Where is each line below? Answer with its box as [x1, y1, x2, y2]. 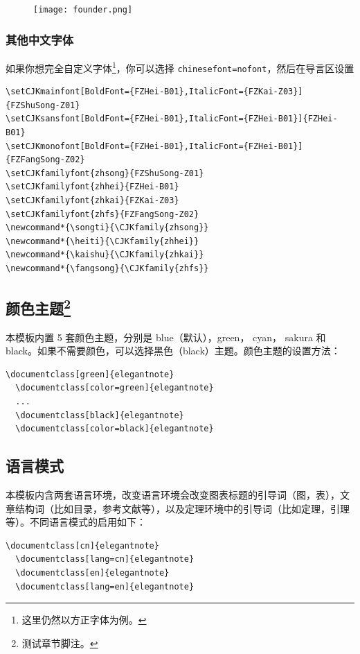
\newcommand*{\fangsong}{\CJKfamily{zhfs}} [6, 263, 209, 273]
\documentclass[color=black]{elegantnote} [15, 424, 214, 434]
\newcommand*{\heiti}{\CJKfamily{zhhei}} [6, 236, 199, 246]
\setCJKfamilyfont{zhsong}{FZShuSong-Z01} [6, 168, 204, 178]
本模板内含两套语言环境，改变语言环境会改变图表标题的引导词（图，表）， [6, 488, 340, 502]
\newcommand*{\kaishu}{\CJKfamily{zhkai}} [6, 250, 204, 260]
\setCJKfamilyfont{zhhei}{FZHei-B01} [6, 182, 179, 192]
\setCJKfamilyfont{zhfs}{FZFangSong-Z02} [6, 209, 199, 219]
